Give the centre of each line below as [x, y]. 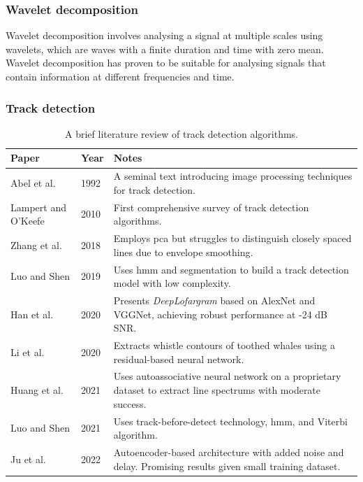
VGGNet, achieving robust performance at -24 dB [221, 314]
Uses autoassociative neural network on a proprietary [227, 376]
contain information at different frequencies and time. [120, 76]
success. [130, 403]
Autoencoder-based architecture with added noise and [229, 452]
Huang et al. [37, 390]
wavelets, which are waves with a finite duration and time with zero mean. [165, 49]
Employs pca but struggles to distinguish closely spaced [232, 238]
